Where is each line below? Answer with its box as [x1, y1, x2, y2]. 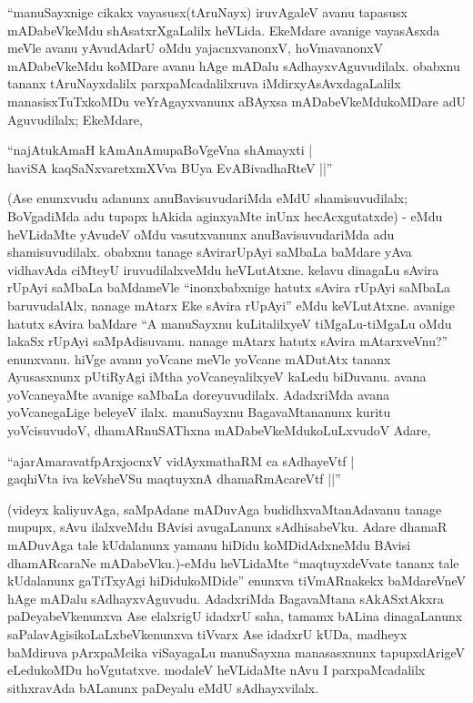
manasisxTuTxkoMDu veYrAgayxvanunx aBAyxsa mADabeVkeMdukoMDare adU [7, 91, 466, 110]
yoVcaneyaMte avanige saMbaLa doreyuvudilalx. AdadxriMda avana [7, 384, 390, 403]
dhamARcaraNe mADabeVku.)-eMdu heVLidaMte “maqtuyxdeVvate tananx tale [7, 553, 459, 572]
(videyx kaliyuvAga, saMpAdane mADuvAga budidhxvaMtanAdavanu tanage [7, 499, 442, 518]
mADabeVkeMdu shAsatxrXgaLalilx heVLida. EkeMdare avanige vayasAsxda [7, 20, 440, 39]
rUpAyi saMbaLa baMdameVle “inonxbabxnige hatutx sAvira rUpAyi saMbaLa [7, 278, 450, 297]
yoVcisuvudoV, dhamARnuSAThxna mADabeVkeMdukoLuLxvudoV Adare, [7, 421, 431, 440]
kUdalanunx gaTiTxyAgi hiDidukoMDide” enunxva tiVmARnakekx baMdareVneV [7, 571, 466, 590]
